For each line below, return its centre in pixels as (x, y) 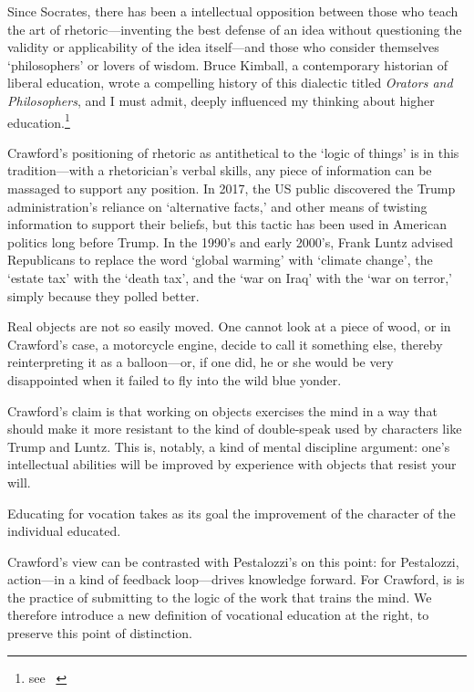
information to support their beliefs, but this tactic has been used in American (227, 224)
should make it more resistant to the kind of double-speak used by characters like (235, 429)
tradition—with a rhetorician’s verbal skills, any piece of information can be (220, 170)
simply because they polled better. (103, 295)
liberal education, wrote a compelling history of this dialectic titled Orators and (230, 83)
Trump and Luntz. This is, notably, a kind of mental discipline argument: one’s (229, 446)
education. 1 (39, 121)
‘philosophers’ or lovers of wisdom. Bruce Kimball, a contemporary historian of (228, 64)
